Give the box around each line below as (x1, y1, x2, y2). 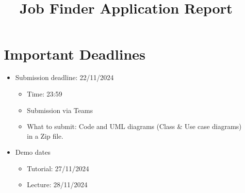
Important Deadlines (4, 44, 146, 64)
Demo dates (15, 147, 50, 157)
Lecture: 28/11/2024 (27, 179, 88, 190)
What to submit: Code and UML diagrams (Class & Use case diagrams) (27, 121, 242, 131)
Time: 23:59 (27, 88, 62, 98)
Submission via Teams (27, 105, 93, 115)
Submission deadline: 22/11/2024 (15, 72, 114, 82)
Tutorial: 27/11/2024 (27, 163, 89, 173)
